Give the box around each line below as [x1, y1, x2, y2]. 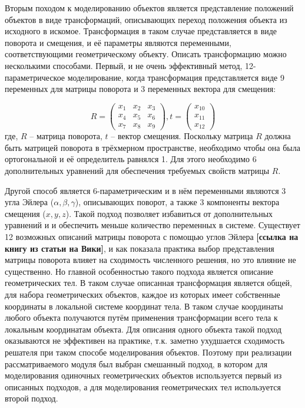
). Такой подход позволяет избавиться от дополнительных [65, 207, 273, 219]
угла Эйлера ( [5, 196, 54, 208]
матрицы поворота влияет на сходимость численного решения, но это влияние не [5, 254, 296, 266]
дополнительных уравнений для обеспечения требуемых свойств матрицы [5, 164, 270, 177]
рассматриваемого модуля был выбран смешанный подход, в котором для [5, 357, 268, 370]
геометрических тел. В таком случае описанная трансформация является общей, [5, 277, 292, 289]
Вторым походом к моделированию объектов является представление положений [5, 2, 294, 14]
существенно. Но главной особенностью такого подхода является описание [5, 265, 273, 277]
